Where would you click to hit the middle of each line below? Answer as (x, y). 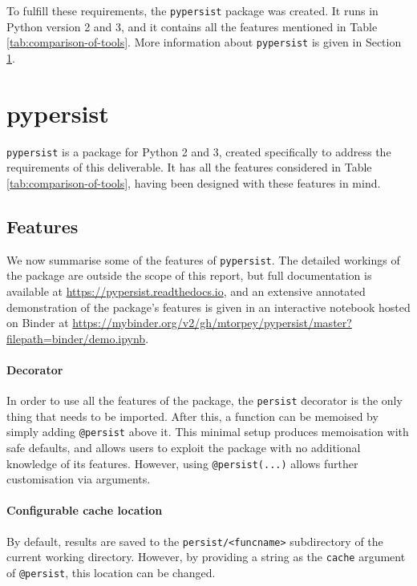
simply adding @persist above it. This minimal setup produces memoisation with (208, 432)
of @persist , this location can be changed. (111, 572)
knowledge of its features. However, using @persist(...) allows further (182, 463)
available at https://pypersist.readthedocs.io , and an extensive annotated (186, 291)
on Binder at (38, 323)
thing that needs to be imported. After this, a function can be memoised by (192, 416)
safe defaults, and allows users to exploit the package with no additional (184, 447)
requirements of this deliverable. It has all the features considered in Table (189, 167)
